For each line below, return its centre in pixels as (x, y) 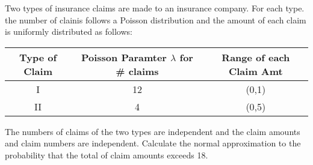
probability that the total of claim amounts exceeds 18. (107, 154)
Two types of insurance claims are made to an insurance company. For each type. (155, 8)
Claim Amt (256, 71)
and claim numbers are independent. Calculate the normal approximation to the (153, 143)
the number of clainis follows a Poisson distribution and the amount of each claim (156, 19)
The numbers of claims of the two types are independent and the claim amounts (153, 131)
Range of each (256, 57)
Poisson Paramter (124, 57)
